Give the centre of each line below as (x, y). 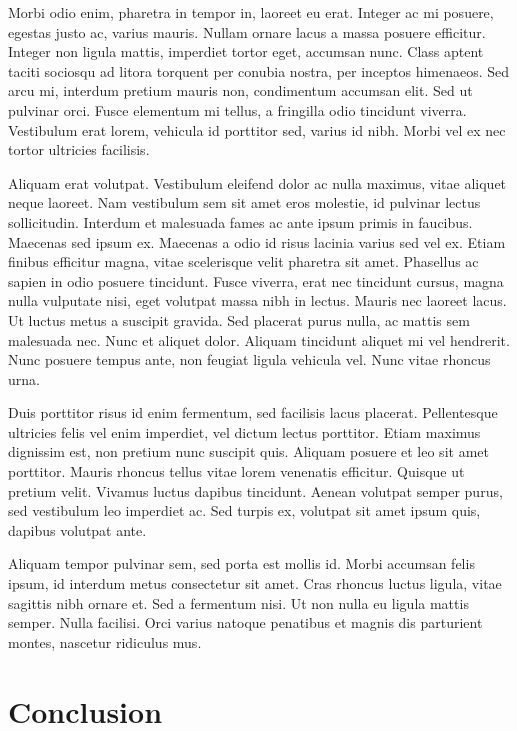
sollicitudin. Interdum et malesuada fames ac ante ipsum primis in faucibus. (240, 221)
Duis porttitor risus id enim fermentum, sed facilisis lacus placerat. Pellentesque (253, 412)
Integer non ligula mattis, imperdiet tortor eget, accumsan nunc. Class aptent (246, 51)
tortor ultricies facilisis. (79, 149)
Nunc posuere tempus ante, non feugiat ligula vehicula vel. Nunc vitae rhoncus (249, 359)
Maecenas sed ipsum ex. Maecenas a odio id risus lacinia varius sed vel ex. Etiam (257, 241)
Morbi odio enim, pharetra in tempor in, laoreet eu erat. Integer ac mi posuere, (251, 12)
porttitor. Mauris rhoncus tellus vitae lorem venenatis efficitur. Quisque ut (236, 471)
